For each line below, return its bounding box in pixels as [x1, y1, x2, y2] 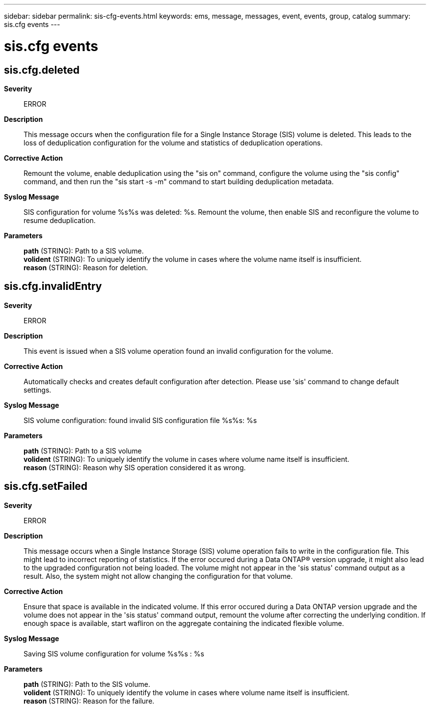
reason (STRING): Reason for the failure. [24, 696, 155, 705]
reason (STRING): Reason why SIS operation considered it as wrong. [24, 463, 246, 472]
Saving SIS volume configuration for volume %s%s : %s [24, 649, 204, 658]
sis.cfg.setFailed [4, 480, 88, 493]
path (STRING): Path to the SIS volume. [24, 680, 150, 688]
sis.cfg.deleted [4, 63, 80, 76]
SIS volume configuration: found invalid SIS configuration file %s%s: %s [24, 416, 257, 425]
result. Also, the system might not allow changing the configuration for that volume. [24, 571, 293, 580]
